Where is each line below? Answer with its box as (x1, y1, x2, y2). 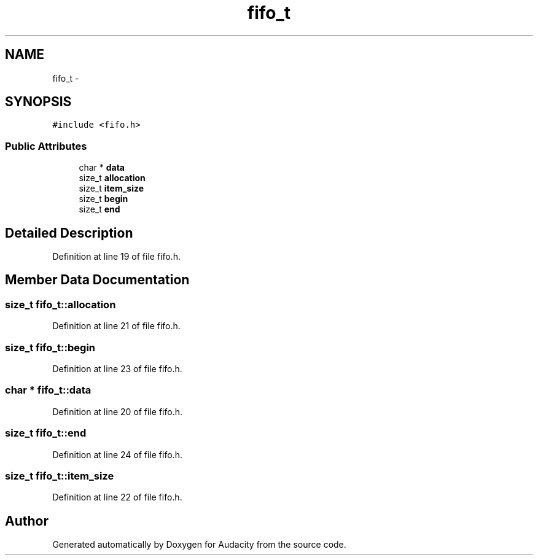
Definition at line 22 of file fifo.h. (52, 492, 182, 503)
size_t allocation (79, 173, 146, 184)
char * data (79, 162, 125, 173)
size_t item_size (79, 183, 144, 194)
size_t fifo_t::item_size (5, 469, 114, 482)
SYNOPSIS (5, 94, 72, 110)
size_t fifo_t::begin (5, 341, 96, 354)
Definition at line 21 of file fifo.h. (52, 321, 181, 332)
